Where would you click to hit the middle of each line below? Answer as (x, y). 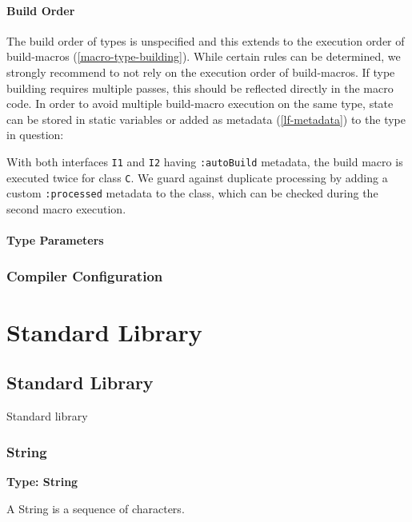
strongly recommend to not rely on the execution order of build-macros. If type (201, 72)
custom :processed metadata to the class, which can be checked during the (192, 193)
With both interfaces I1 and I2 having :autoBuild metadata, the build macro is (205, 161)
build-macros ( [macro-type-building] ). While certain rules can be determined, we (204, 56)
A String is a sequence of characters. (96, 508)
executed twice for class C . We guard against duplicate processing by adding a (197, 177)
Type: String (42, 481)
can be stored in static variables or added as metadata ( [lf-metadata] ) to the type (206, 119)
